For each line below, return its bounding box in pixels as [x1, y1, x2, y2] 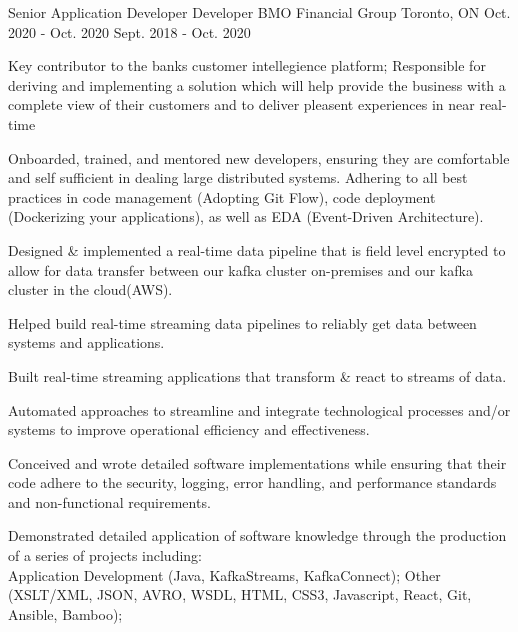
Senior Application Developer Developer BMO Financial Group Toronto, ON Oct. [8, 2, 511, 22]
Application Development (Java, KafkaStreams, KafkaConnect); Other [8, 564, 441, 585]
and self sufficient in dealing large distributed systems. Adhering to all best [8, 167, 468, 188]
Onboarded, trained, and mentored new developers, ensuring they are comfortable [8, 147, 510, 168]
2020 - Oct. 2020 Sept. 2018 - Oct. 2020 [8, 21, 251, 42]
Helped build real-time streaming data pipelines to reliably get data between [8, 312, 477, 333]
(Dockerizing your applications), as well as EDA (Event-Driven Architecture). [8, 206, 484, 227]
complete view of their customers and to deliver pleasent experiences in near [8, 94, 475, 115]
